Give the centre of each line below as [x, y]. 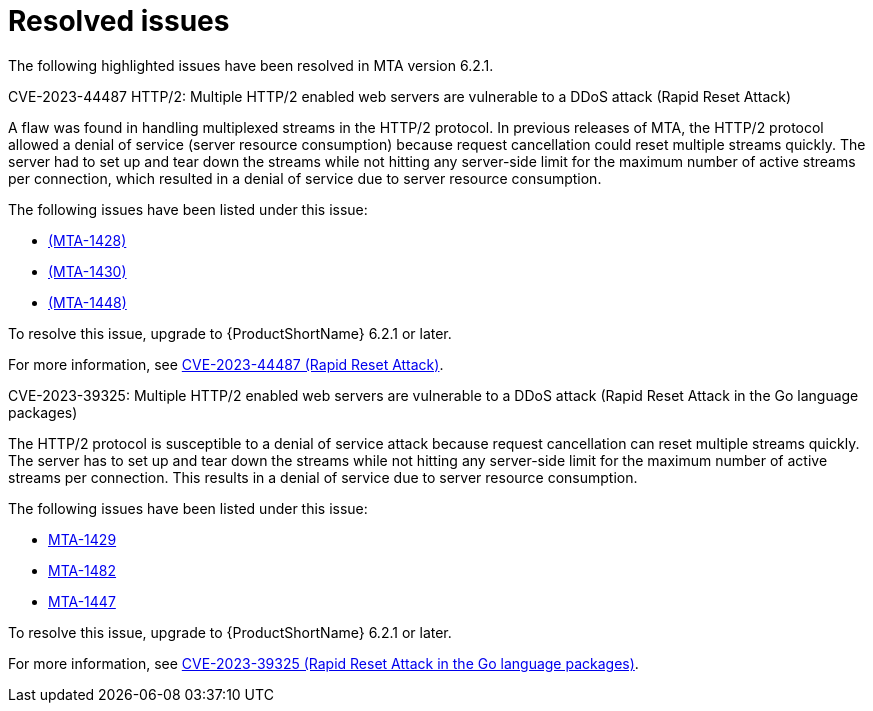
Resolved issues [119, 21]
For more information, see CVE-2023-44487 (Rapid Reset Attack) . [226, 364]
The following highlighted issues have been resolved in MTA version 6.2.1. [251, 65]
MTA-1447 [82, 601]
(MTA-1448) [87, 302]
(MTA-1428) [87, 240]
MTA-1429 [82, 539]
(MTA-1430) [87, 271]
